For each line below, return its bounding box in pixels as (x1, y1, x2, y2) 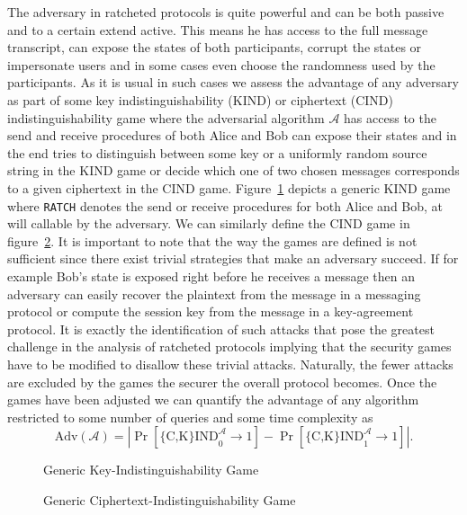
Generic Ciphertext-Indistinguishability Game (43, 490, 296, 509)
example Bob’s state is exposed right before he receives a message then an (7, 266, 416, 285)
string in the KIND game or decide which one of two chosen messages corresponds (7, 161, 460, 180)
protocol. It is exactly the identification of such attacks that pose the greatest (7, 319, 435, 338)
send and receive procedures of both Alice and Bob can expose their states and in (7, 126, 457, 145)
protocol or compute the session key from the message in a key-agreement (7, 302, 414, 321)
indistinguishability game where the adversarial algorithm (7, 108, 325, 127)
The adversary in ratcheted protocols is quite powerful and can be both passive (7, 3, 445, 21)
